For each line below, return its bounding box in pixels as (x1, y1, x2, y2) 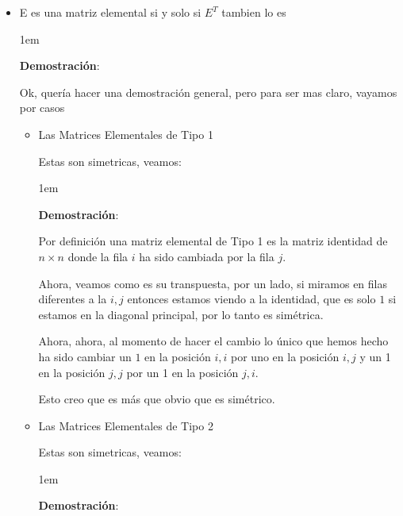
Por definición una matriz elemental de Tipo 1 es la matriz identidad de (38, 233, 388, 249)
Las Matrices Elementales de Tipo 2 (38, 417, 213, 433)
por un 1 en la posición (126, 364, 239, 380)
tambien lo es (221, 4, 286, 20)
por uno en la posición (231, 348, 340, 364)
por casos (19, 99, 65, 116)
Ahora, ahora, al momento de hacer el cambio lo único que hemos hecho (38, 333, 389, 349)
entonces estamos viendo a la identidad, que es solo (127, 291, 376, 307)
